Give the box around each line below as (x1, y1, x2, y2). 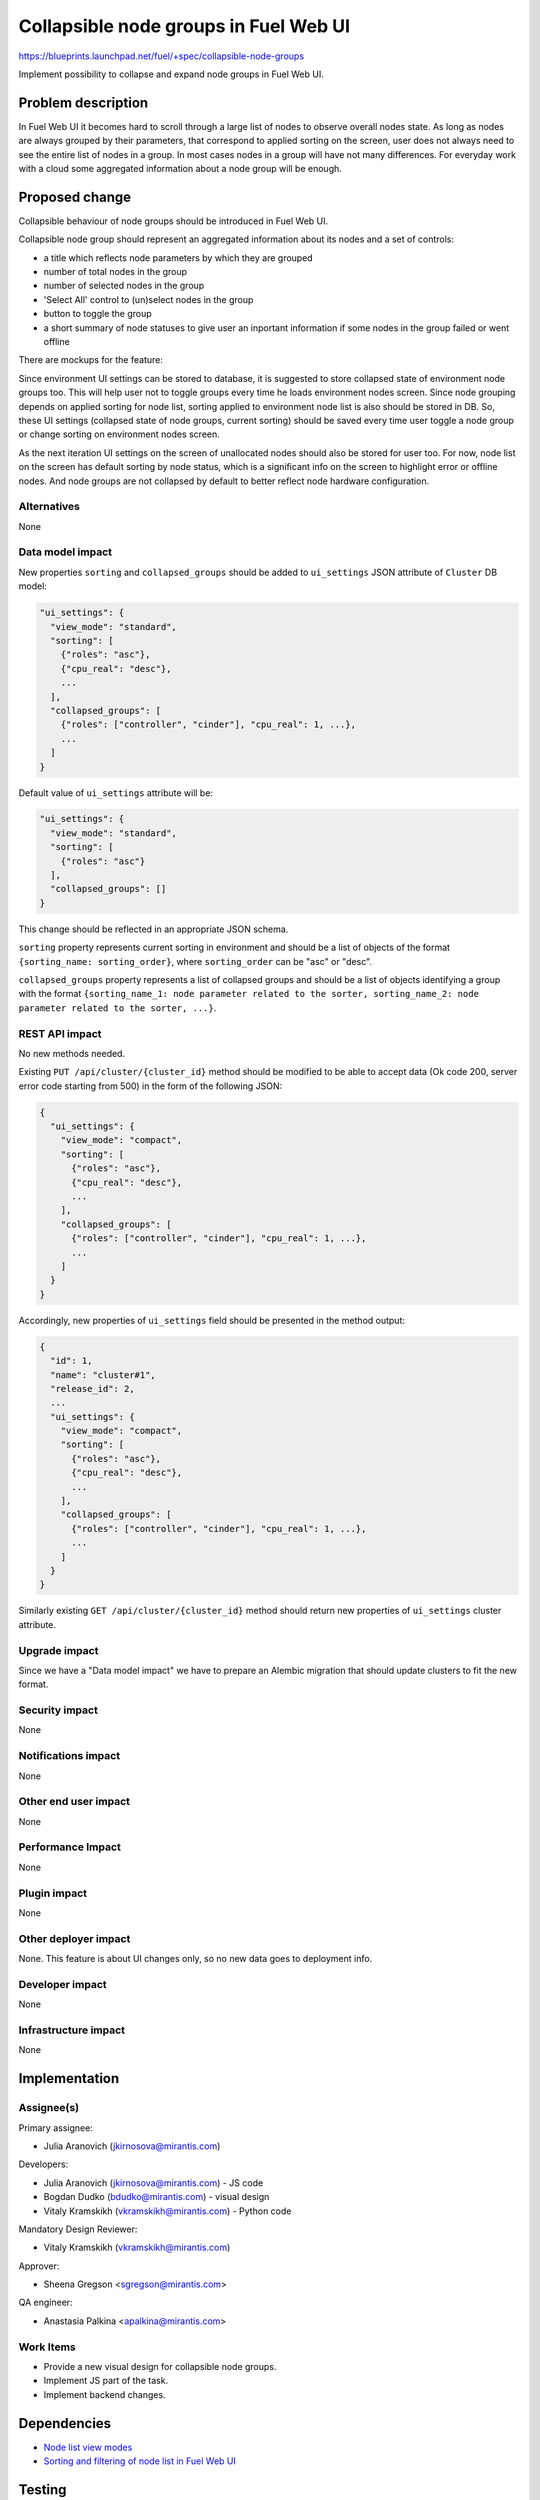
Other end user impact (18, 1795, 130, 1809)
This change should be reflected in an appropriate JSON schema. (18, 923, 289, 935)
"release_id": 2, (50, 1383, 135, 1394)
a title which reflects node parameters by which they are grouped (43, 251, 314, 264)
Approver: (18, 2260, 60, 2272)
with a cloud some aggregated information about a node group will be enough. (18, 163, 342, 175)
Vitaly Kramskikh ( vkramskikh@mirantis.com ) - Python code (43, 2205, 292, 2217)
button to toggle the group (43, 308, 152, 320)
